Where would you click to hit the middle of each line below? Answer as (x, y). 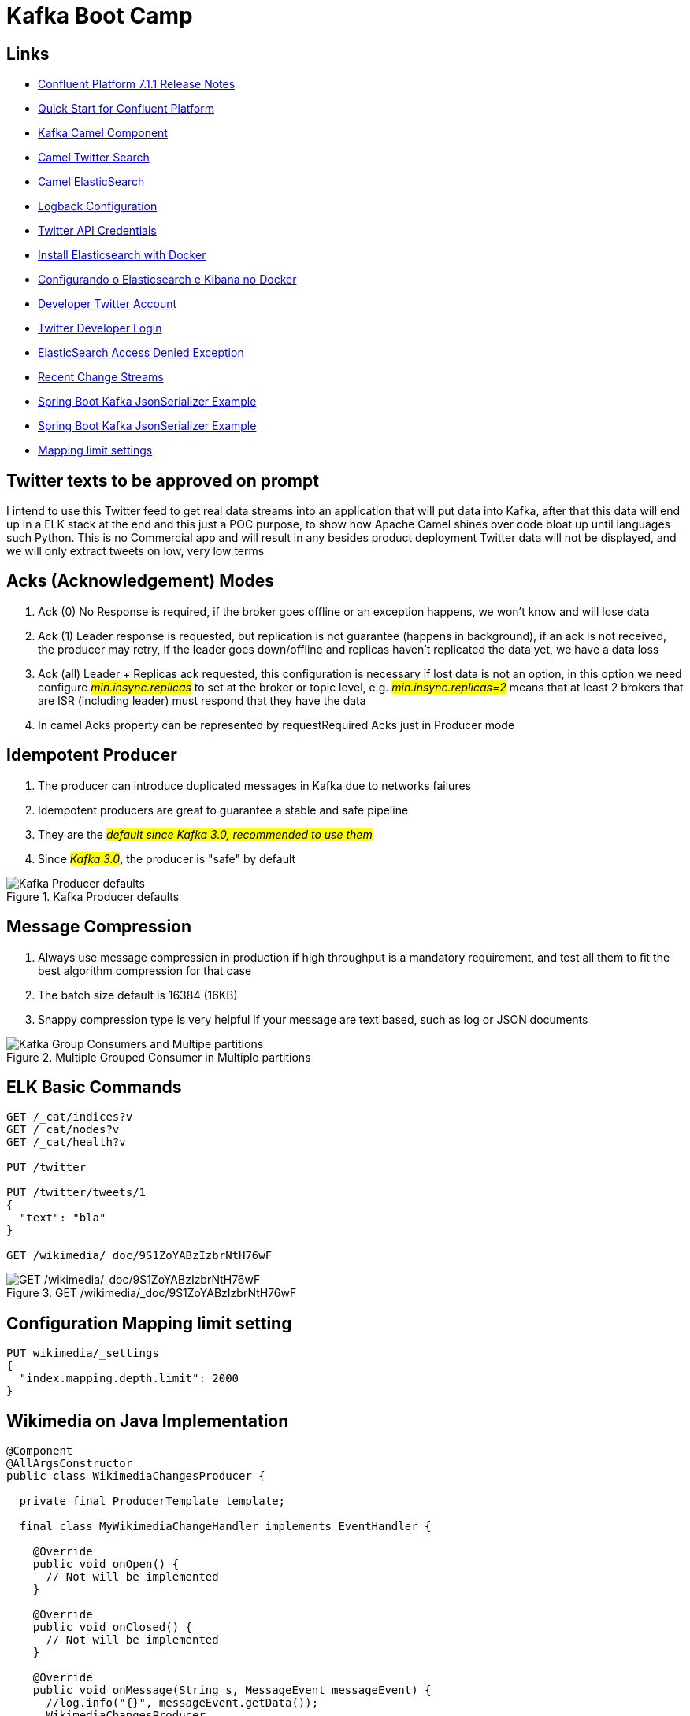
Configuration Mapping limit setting (149, 1323)
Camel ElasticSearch (91, 182)
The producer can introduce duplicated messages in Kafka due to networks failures (254, 785)
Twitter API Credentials (97, 231)
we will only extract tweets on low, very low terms (135, 551)
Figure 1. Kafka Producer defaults (93, 896)
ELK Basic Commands (94, 1087)
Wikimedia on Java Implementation (148, 1421)
